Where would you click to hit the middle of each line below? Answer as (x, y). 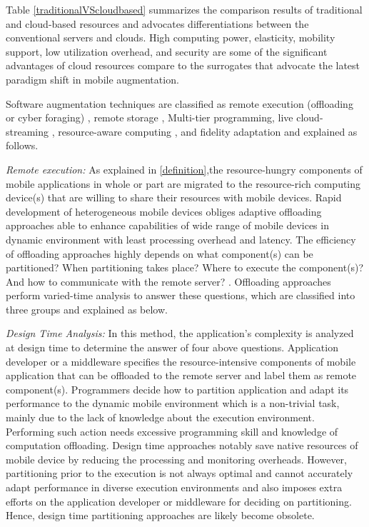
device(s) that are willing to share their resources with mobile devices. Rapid (174, 197)
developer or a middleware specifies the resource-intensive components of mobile (181, 361)
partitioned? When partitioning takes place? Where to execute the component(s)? (185, 267)
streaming (27, 131)
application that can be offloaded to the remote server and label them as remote (181, 375)
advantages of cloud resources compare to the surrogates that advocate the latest (183, 65)
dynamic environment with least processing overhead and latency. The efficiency (181, 239)
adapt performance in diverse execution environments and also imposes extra (174, 487)
